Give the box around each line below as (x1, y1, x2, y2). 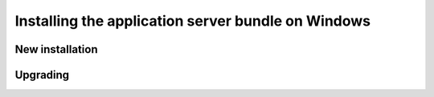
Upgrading (14, 68, 70, 82)
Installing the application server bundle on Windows (14, 12, 371, 30)
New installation (14, 42, 98, 56)
